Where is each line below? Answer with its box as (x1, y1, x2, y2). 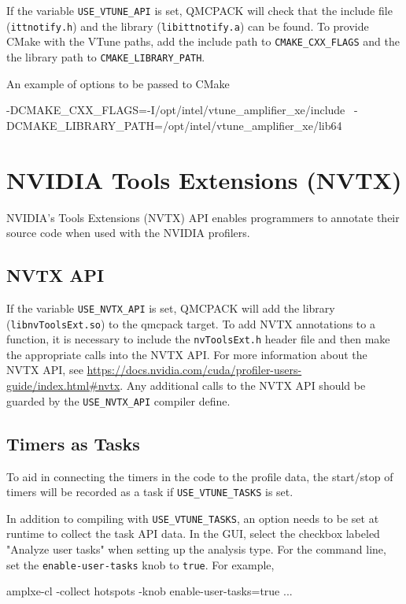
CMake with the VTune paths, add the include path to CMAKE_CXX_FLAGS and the (6, 33, 400, 50)
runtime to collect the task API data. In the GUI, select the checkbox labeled (6, 525, 380, 542)
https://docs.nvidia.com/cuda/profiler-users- (87, 361, 302, 378)
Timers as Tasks (6, 431, 140, 455)
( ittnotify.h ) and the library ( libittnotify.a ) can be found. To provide (6, 17, 369, 34)
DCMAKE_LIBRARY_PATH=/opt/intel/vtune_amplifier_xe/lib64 (6, 117, 342, 133)
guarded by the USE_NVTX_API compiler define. (6, 392, 231, 409)
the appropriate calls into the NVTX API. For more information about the (6, 346, 367, 362)
